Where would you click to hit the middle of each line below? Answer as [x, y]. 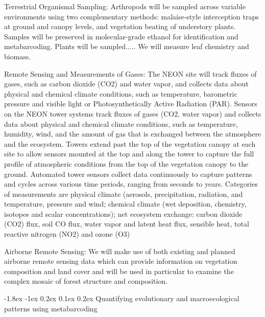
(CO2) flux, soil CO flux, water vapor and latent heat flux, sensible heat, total [127, 224]
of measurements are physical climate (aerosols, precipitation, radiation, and [124, 194]
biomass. [18, 56]
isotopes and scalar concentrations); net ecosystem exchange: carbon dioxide [123, 213]
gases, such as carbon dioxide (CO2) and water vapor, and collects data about [126, 84]
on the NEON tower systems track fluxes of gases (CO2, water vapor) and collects [133, 113]
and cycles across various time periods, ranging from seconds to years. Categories [131, 184]
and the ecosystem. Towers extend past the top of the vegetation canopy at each [130, 143]
